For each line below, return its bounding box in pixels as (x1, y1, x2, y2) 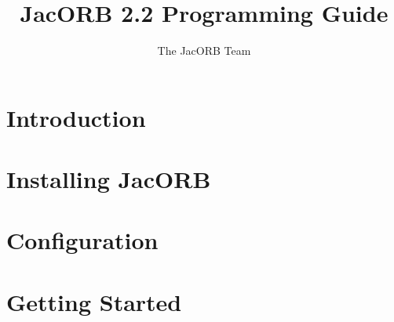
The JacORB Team (157, 42, 251, 59)
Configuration (6, 224, 159, 256)
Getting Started (6, 285, 182, 317)
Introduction (6, 101, 146, 133)
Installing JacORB (6, 163, 211, 195)
